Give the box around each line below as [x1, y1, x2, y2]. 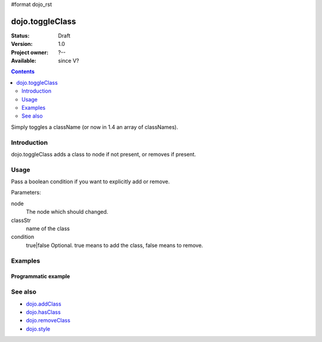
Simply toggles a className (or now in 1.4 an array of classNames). [11, 123, 178, 131]
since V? [58, 57, 79, 64]
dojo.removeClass [26, 317, 71, 324]
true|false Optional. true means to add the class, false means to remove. [26, 242, 203, 249]
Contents [11, 68, 35, 75]
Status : [11, 32, 30, 39]
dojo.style [26, 325, 51, 332]
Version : [11, 41, 33, 48]
